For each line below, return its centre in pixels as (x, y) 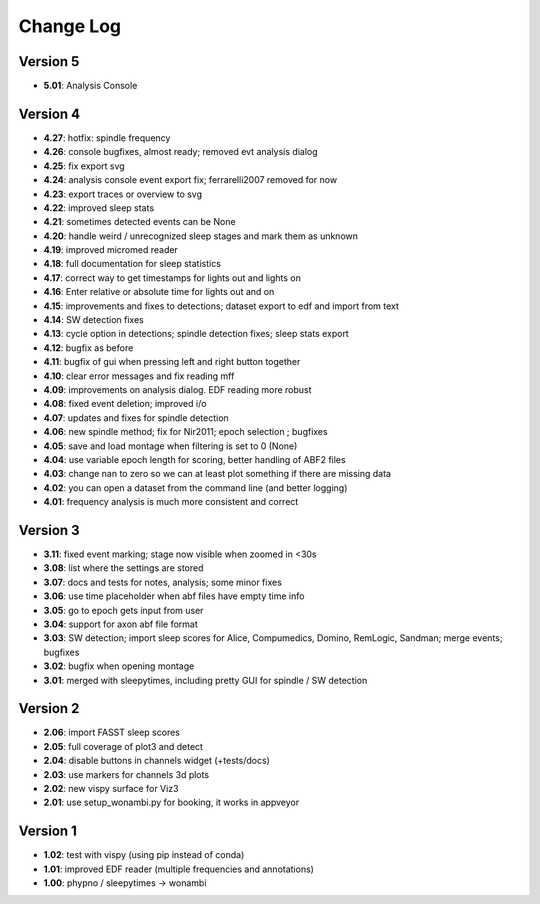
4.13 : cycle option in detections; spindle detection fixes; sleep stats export (196, 334)
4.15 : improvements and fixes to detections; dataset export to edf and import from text (221, 306)
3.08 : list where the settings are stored (123, 568)
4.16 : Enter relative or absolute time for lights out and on (159, 292)
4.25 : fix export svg (84, 166)
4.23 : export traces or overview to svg (123, 194)
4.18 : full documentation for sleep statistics (132, 264)
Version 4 (49, 113)
